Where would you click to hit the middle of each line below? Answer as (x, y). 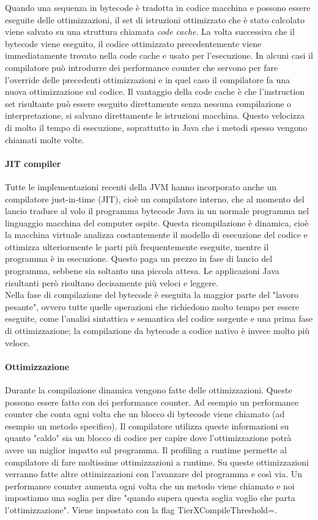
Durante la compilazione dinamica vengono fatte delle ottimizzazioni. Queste (149, 390)
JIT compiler (33, 163)
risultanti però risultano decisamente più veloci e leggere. (112, 282)
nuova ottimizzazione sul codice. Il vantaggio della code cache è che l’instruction (155, 91)
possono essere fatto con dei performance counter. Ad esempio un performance (152, 402)
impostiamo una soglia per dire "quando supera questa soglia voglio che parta (150, 498)
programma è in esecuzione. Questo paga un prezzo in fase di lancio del (139, 258)
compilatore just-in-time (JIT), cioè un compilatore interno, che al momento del (155, 199)
